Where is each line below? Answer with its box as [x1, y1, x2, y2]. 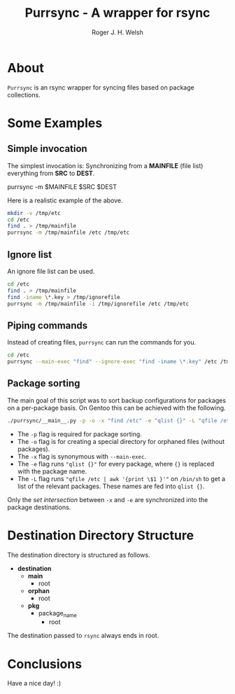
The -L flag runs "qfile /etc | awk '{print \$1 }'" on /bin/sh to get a [17, 474, 226, 483]
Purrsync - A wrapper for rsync [24, 5, 211, 21]
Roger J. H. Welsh [92, 28, 143, 36]
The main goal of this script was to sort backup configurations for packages [7, 396, 226, 404]
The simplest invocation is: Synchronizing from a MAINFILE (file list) [7, 161, 204, 169]
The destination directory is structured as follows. [7, 550, 150, 559]
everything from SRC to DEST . [7, 169, 95, 177]
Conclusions [7, 656, 83, 672]
